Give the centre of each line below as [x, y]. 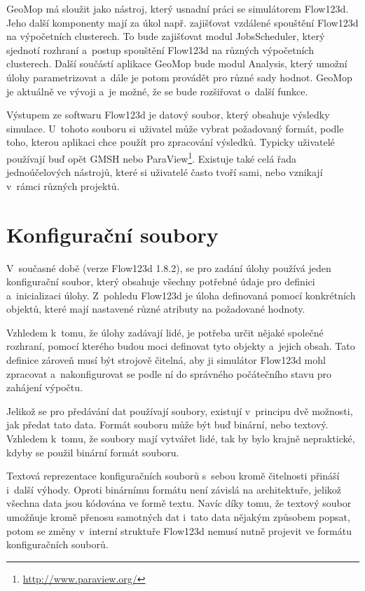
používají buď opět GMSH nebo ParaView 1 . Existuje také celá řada [152, 157]
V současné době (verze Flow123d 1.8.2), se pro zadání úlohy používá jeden [169, 267]
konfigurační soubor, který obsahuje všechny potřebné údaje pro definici [161, 281]
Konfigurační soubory [112, 234]
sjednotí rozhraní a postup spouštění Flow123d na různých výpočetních [160, 49]
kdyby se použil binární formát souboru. [93, 452]
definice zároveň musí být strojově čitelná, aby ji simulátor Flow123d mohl [166, 360]
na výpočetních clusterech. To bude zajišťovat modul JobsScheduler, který [166, 36]
